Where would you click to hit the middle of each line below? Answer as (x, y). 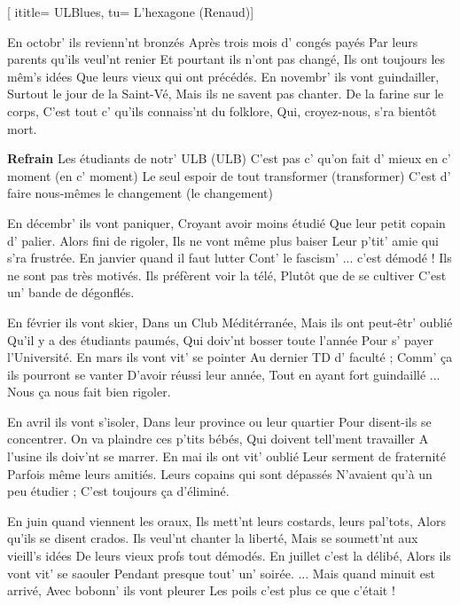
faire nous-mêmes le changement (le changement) (140, 193)
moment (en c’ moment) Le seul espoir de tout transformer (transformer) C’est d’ (229, 175)
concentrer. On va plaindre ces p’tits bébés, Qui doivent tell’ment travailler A (218, 439)
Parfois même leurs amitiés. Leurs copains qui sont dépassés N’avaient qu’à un (220, 473)
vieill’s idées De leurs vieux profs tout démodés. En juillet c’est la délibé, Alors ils (229, 556)
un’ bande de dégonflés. (71, 292)
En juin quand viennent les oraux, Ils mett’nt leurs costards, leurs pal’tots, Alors (226, 520)
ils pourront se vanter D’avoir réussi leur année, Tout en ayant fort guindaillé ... (224, 374)
